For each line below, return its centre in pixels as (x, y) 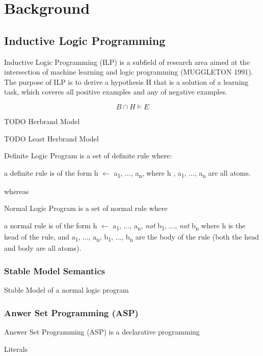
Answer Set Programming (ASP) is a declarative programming (102, 331)
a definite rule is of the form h (51, 172)
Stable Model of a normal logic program (67, 290)
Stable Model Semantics (55, 270)
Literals (16, 349)
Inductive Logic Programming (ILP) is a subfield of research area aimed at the (127, 62)
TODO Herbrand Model (42, 121)
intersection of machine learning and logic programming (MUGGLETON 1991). (129, 72)
